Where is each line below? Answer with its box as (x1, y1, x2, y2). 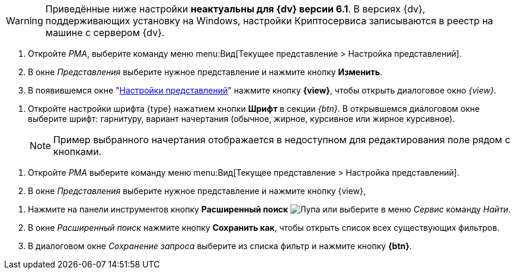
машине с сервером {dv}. (45, 27, 165, 38)
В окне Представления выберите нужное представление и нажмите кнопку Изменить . (28, 67, 383, 77)
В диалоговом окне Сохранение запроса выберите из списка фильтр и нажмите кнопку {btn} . (28, 241, 412, 251)
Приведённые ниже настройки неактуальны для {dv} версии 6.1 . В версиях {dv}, (45, 3, 426, 15)
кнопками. (53, 146, 102, 157)
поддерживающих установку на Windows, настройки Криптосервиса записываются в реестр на (45, 15, 494, 27)
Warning (6, 15, 43, 27)
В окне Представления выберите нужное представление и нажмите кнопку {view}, (28, 186, 366, 196)
